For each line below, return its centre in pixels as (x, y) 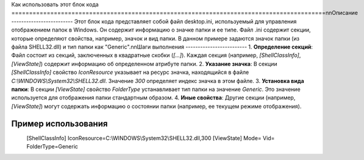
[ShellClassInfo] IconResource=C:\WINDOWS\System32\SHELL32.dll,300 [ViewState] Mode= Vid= (151, 138)
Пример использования (59, 123)
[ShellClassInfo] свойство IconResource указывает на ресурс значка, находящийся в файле (130, 72)
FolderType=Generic (52, 146)
